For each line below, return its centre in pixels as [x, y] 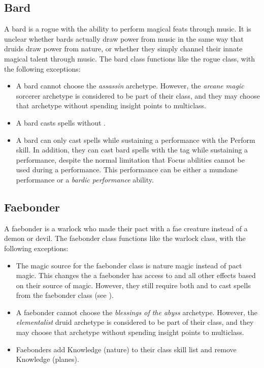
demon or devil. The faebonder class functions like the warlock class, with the [125, 238]
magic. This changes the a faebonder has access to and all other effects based [136, 275]
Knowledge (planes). [47, 359]
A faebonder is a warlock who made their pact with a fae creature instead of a [126, 228]
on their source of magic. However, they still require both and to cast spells [133, 285]
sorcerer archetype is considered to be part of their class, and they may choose [138, 95]
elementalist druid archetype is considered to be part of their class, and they [135, 322]
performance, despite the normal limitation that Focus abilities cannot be [130, 159]
